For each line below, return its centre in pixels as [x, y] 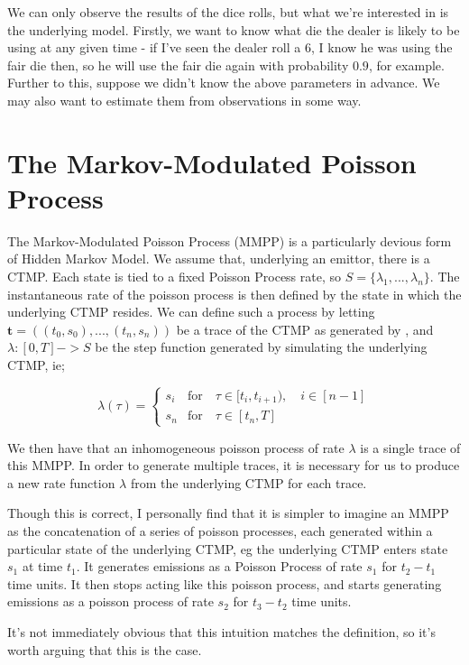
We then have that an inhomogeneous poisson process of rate [176, 447]
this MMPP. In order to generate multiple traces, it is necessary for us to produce [234, 465]
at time [42, 566]
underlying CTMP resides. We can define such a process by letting [191, 312]
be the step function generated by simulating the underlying [261, 347]
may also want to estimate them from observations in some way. [184, 100]
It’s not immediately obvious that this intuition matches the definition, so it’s [221, 632]
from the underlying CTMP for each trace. [248, 482]
